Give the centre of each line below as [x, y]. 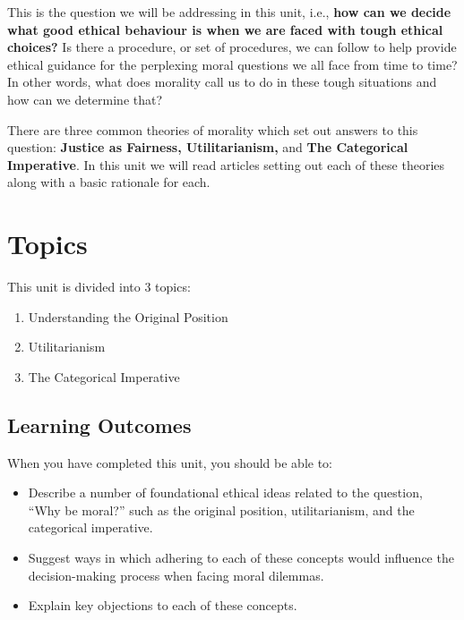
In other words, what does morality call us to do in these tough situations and [222, 82]
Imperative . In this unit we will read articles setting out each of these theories [226, 164]
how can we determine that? [85, 99]
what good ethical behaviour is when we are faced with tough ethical [225, 29]
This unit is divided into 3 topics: [99, 287]
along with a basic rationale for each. [109, 182]
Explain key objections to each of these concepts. [163, 605]
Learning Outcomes [99, 425]
